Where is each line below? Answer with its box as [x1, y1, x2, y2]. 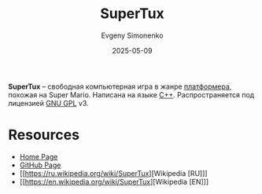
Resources [8, 126, 80, 144]
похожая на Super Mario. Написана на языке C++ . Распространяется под [8, 90, 255, 99]
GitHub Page [19, 160, 61, 170]
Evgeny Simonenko [101, 31, 164, 40]
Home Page [19, 152, 58, 161]
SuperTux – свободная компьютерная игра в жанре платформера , [8, 82, 232, 91]
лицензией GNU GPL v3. [8, 98, 89, 108]
